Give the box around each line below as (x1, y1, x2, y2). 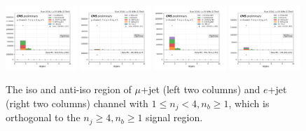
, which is (228, 95, 270, 110)
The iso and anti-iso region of (6, 82, 132, 97)
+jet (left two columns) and (140, 82, 260, 97)
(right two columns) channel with (6, 95, 148, 110)
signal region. (146, 110, 203, 125)
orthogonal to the (6, 110, 81, 125)
